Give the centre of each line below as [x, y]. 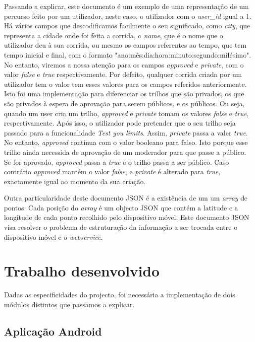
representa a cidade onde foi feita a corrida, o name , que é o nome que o [114, 35]
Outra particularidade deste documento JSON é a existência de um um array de [126, 198]
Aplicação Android [53, 331]
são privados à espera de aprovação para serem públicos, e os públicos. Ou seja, [124, 103]
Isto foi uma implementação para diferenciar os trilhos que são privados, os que [124, 94]
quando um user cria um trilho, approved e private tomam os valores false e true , [127, 113]
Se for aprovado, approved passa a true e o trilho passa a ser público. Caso [117, 162]
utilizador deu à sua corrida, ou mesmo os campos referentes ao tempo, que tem [125, 45]
